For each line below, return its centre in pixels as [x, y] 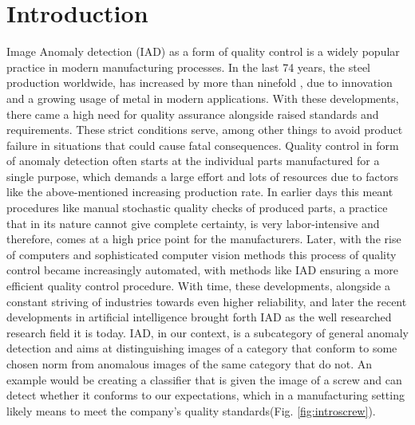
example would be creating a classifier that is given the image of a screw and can [204, 379]
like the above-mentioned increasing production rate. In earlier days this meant [200, 192]
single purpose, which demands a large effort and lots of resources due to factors [203, 176]
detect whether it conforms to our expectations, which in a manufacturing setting [206, 395]
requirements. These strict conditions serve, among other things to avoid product [205, 130]
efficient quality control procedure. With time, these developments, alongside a [198, 286]
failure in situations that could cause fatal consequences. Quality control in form [203, 145]
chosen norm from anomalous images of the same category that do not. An [190, 364]
